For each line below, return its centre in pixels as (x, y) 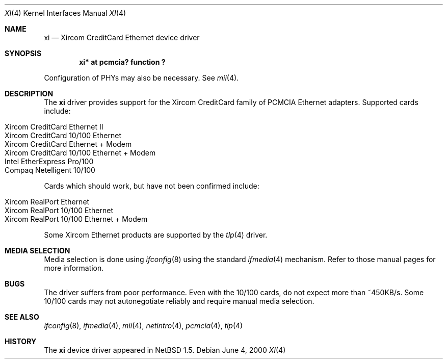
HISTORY (21, 341)
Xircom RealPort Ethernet (47, 202)
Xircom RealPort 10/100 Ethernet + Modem (76, 219)
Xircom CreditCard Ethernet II (54, 127)
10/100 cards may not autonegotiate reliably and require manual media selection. (179, 301)
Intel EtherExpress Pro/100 (49, 161)
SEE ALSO (22, 317)
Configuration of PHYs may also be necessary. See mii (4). (141, 78)
